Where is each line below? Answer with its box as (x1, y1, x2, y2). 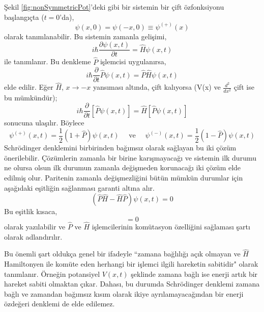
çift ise (233, 82, 254, 92)
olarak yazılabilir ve (4, 221, 66, 232)
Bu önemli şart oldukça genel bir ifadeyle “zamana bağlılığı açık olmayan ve (4, 248, 241, 259)
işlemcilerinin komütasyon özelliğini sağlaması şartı (92, 221, 250, 232)
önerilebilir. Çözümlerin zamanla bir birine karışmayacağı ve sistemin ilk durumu (4, 152, 256, 163)
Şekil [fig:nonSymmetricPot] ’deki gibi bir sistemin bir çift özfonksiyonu (4, 2, 224, 12)
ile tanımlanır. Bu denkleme (4, 56, 91, 67)
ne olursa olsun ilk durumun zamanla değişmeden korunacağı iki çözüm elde (4, 162, 241, 173)
